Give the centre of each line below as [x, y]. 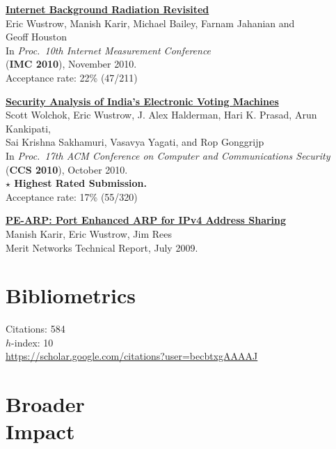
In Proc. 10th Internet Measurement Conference [109, 50]
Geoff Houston [37, 37]
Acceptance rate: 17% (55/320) [72, 196]
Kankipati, [28, 128]
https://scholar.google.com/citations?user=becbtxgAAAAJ [132, 356]
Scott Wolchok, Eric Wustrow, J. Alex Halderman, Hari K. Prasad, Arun [161, 115]
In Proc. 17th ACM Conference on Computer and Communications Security [168, 155]
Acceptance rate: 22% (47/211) [72, 77]
